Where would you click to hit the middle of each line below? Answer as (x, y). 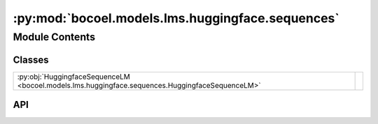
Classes (31, 60)
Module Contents (54, 37)
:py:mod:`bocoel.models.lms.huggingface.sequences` (176, 18)
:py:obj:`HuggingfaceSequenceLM (74, 77)
